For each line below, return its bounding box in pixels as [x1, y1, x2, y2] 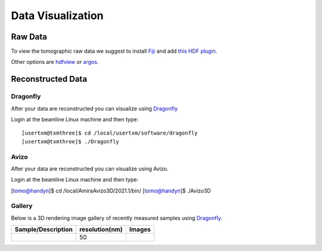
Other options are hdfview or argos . [11, 59, 99, 66]
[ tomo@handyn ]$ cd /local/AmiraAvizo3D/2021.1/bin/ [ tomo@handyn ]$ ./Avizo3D [11, 187, 211, 194]
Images [129, 225, 151, 234]
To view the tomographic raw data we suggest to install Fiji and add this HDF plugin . [11, 48, 218, 55]
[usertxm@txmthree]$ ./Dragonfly [21, 138, 119, 145]
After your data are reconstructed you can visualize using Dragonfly [11, 105, 178, 112]
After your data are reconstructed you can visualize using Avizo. [11, 165, 169, 172]
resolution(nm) [79, 225, 123, 234]
